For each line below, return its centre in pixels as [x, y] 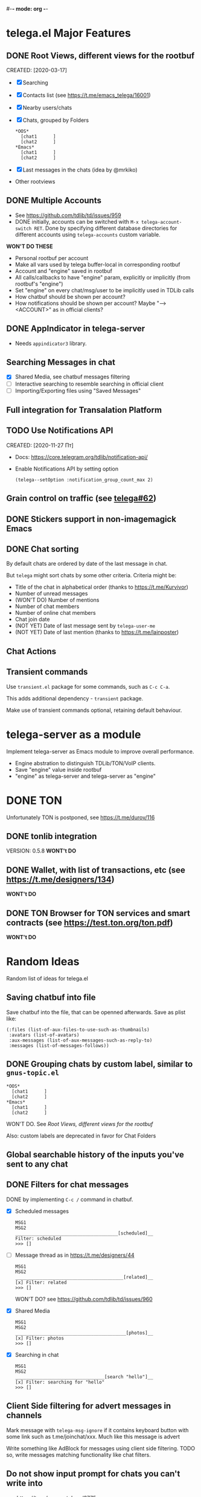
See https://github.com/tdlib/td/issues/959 [68, 215]
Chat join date [32, 619]
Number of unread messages [51, 594]
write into [25, 1483]
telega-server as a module [74, 735]
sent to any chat [37, 1164]
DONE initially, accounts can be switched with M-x [77, 221]
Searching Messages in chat [61, 362]
